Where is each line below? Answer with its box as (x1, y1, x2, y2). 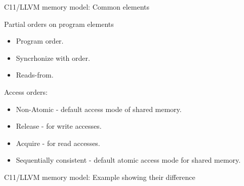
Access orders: (4, 86, 48, 97)
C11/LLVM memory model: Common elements (4, 2, 150, 12)
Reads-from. (16, 69, 54, 80)
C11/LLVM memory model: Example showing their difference (4, 171, 195, 182)
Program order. (16, 35, 64, 46)
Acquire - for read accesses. (16, 137, 100, 148)
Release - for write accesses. (16, 121, 102, 131)
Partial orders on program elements (4, 18, 114, 29)
